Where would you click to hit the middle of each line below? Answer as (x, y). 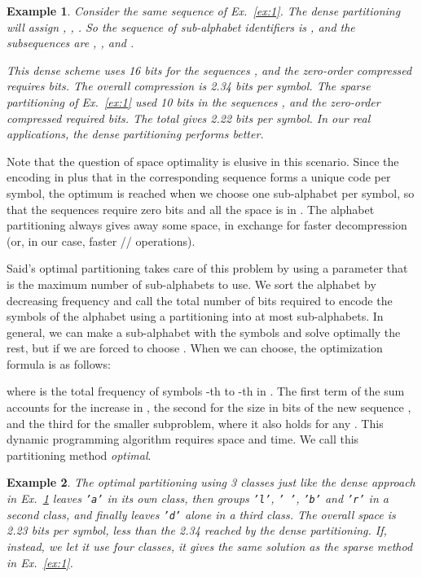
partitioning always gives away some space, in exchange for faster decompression (207, 225)
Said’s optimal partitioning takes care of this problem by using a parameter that (207, 268)
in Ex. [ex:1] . (40, 562)
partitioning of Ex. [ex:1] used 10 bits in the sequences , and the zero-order (193, 101)
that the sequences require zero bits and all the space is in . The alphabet (191, 209)
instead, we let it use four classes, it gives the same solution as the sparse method (210, 546)
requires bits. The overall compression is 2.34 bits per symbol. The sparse (189, 86)
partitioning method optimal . (79, 455)
